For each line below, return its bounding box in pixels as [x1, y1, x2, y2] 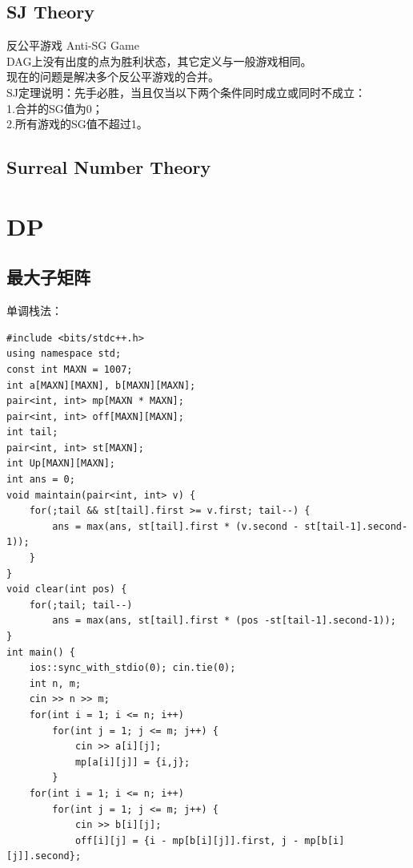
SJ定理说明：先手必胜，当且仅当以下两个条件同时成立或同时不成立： [6, 83, 366, 100]
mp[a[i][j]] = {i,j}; [74, 756, 190, 768]
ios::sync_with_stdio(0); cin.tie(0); [29, 662, 236, 674]
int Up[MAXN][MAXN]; [6, 458, 116, 470]
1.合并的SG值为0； [6, 99, 103, 116]
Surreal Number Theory [6, 155, 211, 180]
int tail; [6, 426, 58, 438]
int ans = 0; [6, 474, 75, 486]
